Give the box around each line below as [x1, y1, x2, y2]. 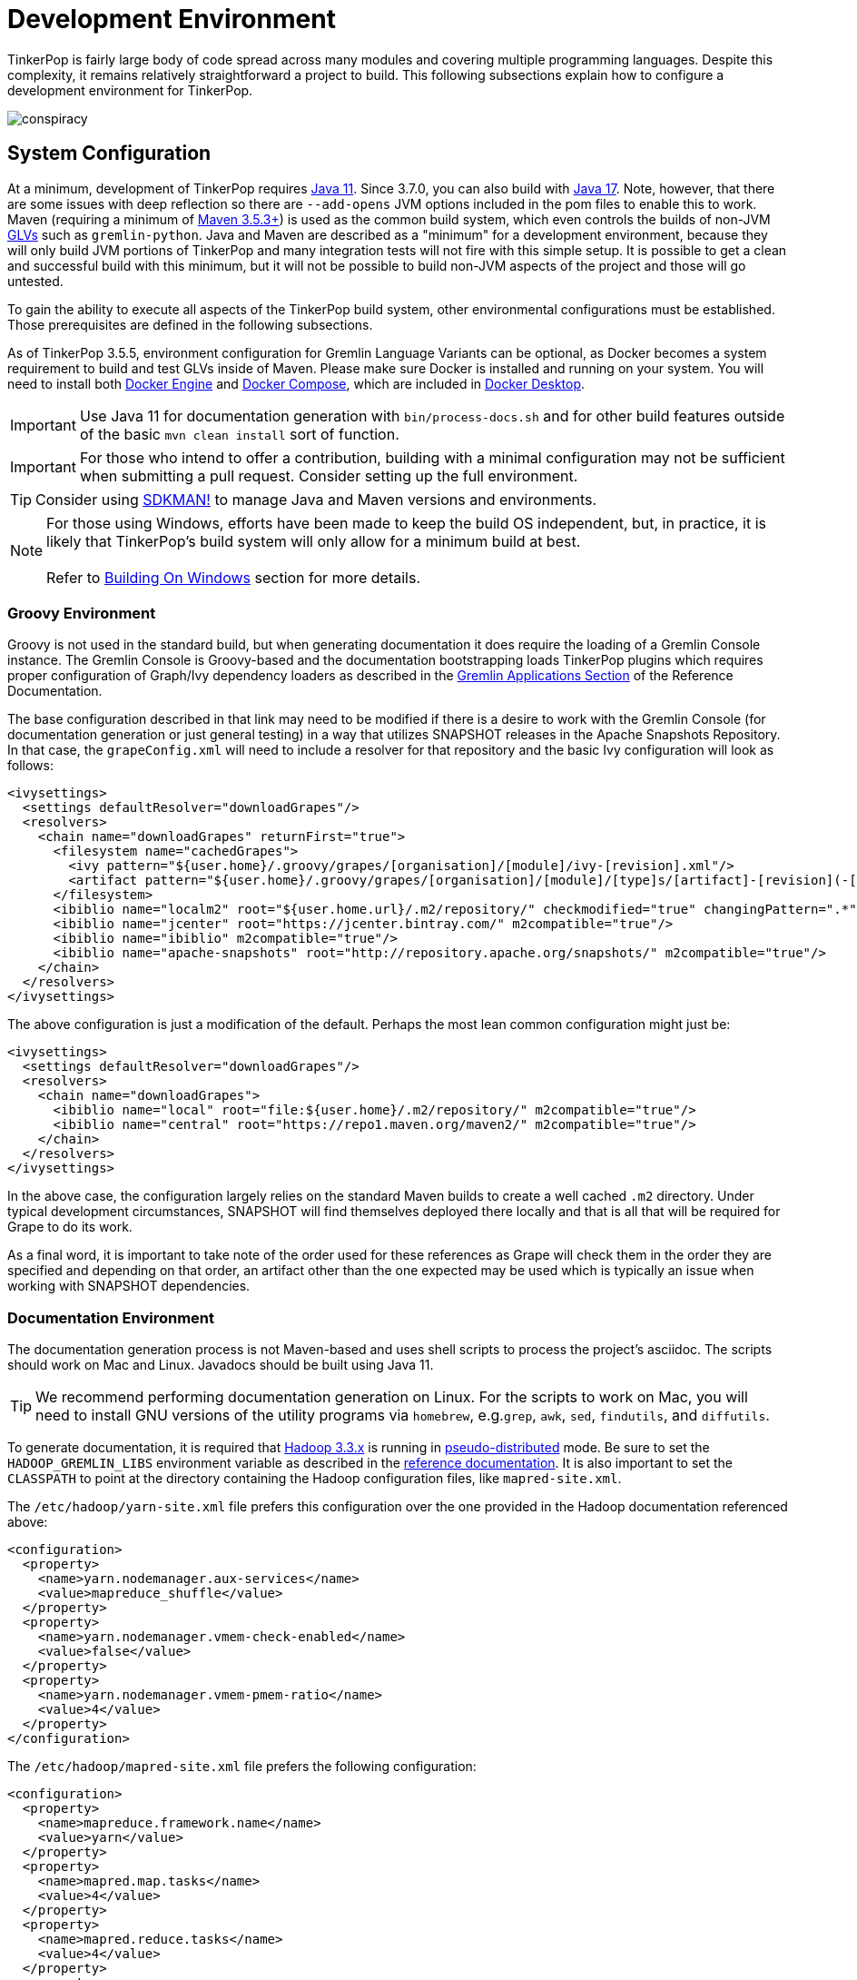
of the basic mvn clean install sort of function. [79, 424, 399, 443]
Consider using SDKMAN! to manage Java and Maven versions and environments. [35, 490, 597, 509]
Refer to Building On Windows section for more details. [46, 568, 421, 587]
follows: [7, 757, 54, 774]
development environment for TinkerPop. [7, 82, 253, 98]
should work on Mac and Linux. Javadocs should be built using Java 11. [7, 1357, 434, 1373]
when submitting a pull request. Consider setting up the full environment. [79, 466, 578, 485]
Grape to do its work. [7, 1219, 133, 1235]
